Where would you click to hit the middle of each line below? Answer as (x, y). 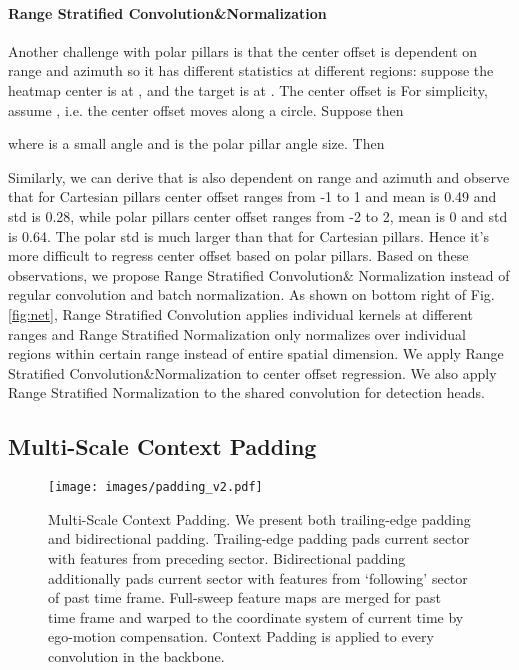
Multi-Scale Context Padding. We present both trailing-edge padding (259, 518)
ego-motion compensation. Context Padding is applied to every (241, 636)
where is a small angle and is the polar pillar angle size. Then (196, 143)
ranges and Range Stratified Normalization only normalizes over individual (237, 333)
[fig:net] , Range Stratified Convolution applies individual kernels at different (240, 313)
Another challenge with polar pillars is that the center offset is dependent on (243, 50)
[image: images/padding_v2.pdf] (155, 487)
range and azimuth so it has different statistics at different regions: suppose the (251, 70)
